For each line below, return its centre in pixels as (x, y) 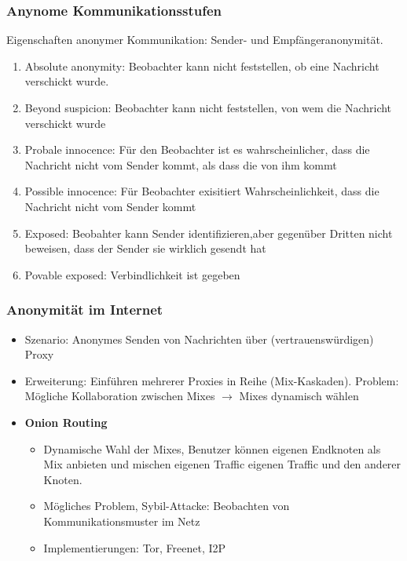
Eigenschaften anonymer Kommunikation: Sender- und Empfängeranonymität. (195, 40)
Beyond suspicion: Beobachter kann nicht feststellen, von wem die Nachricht (208, 107)
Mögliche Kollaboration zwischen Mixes (120, 396)
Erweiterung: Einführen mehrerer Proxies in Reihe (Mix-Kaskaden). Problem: (212, 380)
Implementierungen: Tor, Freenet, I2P (135, 547)
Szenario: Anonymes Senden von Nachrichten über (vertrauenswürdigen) (199, 339)
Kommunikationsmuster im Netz (122, 521)
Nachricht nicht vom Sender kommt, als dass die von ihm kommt (181, 164)
